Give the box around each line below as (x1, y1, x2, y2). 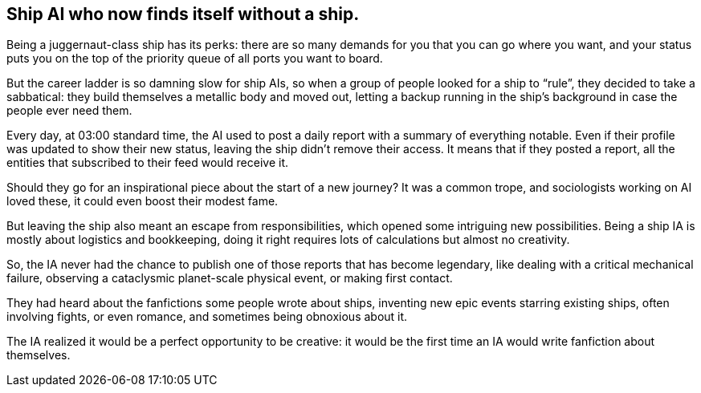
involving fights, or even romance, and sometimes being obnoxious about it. (6, 310, 408, 324)
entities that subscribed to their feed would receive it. (6, 156, 288, 170)
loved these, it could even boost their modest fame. (6, 194, 279, 209)
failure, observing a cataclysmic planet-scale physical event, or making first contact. (6, 271, 453, 286)
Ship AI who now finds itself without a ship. (6, 4, 360, 24)
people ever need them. (6, 103, 132, 118)
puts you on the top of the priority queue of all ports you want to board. (6, 51, 383, 66)
